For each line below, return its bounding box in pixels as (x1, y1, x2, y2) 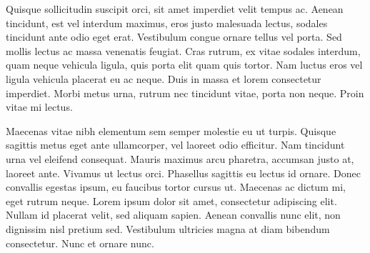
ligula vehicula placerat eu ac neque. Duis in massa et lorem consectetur (6, 71, 321, 86)
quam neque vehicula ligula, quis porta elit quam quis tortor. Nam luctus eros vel (6, 57, 363, 72)
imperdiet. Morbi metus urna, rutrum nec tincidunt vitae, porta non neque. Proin (6, 85, 364, 100)
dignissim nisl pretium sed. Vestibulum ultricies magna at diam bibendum (6, 221, 330, 236)
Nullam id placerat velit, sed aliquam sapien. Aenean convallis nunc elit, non (6, 207, 341, 222)
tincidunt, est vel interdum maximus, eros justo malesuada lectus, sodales (6, 15, 328, 30)
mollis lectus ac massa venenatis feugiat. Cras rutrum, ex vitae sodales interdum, (6, 43, 361, 58)
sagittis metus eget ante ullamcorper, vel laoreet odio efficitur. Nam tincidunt (6, 137, 345, 152)
